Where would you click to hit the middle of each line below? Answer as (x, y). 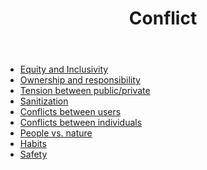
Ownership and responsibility (80, 80)
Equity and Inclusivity (64, 69)
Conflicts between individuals (81, 123)
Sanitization (44, 101)
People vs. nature (56, 133)
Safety (33, 154)
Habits (33, 144)
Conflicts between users (70, 112)
